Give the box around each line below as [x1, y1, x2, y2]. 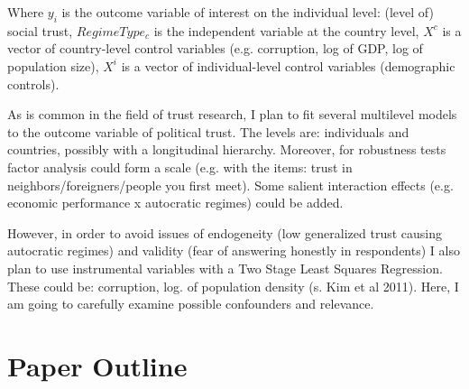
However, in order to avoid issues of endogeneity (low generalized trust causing [7, 223, 442, 242]
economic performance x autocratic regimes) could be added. [7, 193, 344, 212]
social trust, [7, 21, 73, 40]
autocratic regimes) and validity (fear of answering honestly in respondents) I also [7, 241, 460, 260]
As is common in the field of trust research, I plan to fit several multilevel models [7, 105, 457, 124]
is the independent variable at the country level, [153, 21, 419, 40]
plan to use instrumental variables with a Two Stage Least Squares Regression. [7, 258, 443, 277]
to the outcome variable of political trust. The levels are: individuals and [7, 122, 409, 141]
